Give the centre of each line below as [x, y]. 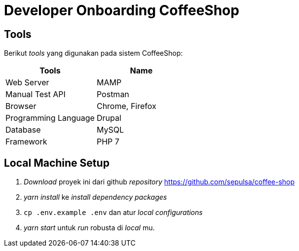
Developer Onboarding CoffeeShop [122, 10]
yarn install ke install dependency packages [95, 197]
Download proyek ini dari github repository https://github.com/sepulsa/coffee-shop [159, 182]
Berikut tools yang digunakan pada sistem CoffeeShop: [93, 53]
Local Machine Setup [57, 163]
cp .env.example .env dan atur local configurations [113, 213]
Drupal [109, 118]
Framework [26, 142]
